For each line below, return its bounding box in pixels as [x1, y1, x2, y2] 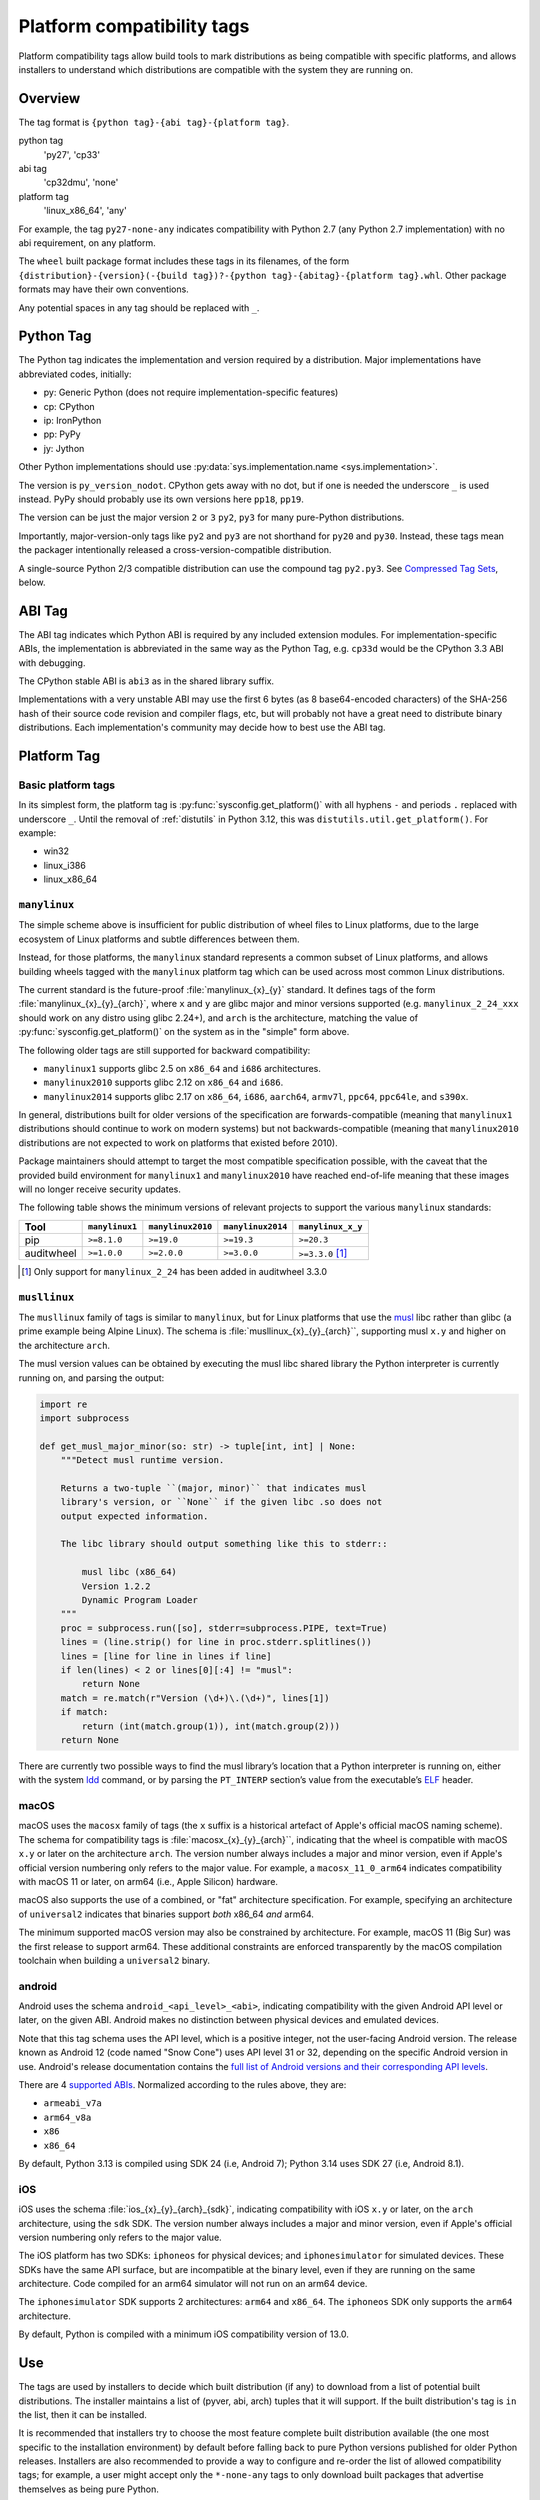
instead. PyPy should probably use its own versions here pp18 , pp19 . [18, 493, 305, 505]
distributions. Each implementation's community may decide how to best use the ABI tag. [18, 721, 386, 734]
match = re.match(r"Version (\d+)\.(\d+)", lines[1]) [60, 1692, 330, 1704]
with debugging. [18, 656, 86, 669]
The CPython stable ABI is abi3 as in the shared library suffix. [18, 675, 275, 687]
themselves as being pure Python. [18, 2483, 160, 2495]
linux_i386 [43, 859, 87, 871]
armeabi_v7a [43, 2098, 102, 2109]
